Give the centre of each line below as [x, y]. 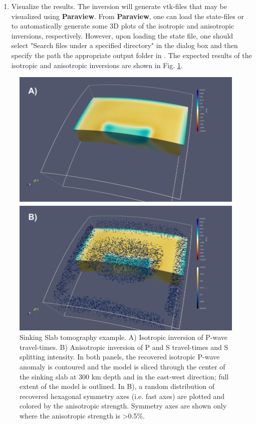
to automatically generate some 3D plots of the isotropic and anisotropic [123, 26]
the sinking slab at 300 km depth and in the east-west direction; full [124, 376]
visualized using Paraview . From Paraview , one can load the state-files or [127, 16]
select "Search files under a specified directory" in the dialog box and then [124, 45]
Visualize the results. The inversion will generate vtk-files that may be [119, 6]
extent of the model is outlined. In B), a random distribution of [117, 386]
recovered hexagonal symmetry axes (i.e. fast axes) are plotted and [122, 396]
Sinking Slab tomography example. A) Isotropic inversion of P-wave [124, 337]
